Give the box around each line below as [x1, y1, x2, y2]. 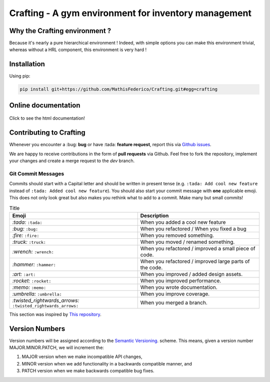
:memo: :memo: [12, 283, 46, 290]
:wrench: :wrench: [12, 248, 54, 255]
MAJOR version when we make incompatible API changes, [21, 353, 142, 360]
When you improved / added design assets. [140, 270, 243, 277]
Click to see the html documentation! [9, 115, 85, 121]
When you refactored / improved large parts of [140, 258, 250, 265]
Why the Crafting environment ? [9, 27, 111, 35]
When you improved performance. [140, 277, 221, 284]
